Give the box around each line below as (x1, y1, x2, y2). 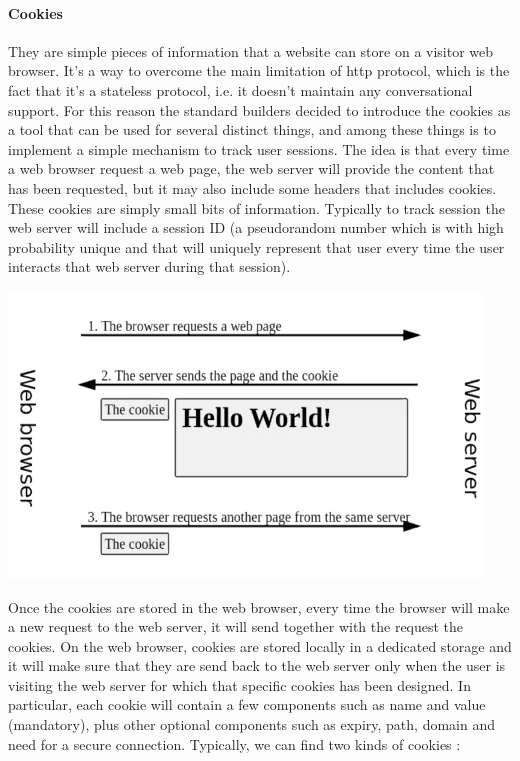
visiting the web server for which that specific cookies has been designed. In (8, 674, 471, 695)
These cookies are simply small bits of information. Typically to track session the (8, 197, 505, 218)
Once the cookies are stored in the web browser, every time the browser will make (8, 596, 510, 617)
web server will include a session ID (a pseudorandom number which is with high (8, 217, 504, 238)
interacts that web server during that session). (8, 256, 291, 277)
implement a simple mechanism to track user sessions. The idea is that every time (8, 138, 510, 159)
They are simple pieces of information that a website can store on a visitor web (8, 40, 494, 61)
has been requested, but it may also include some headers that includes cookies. (8, 177, 497, 198)
